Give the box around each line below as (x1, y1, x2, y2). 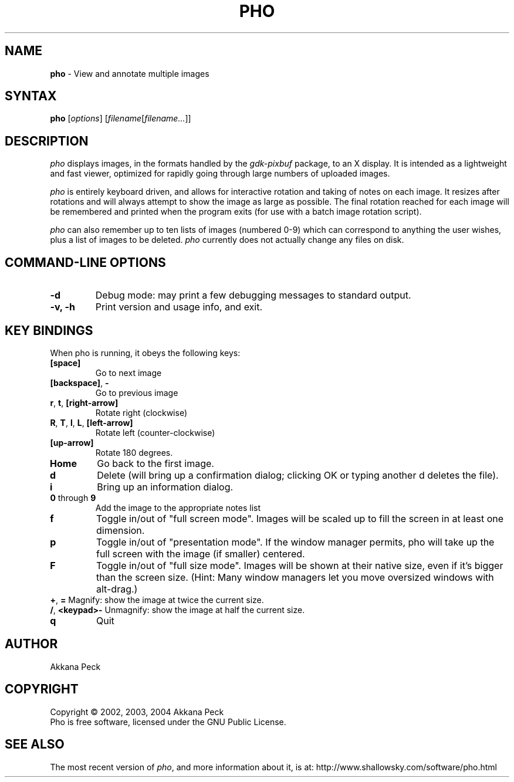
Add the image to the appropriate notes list (95, 502, 261, 513)
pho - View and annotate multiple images (50, 68, 209, 79)
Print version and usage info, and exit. (95, 301, 263, 313)
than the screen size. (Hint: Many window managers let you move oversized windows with (96, 571, 494, 583)
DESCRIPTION (5, 133, 89, 148)
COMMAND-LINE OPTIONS (5, 255, 166, 270)
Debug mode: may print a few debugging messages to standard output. (95, 289, 411, 302)
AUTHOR (5, 637, 58, 652)
